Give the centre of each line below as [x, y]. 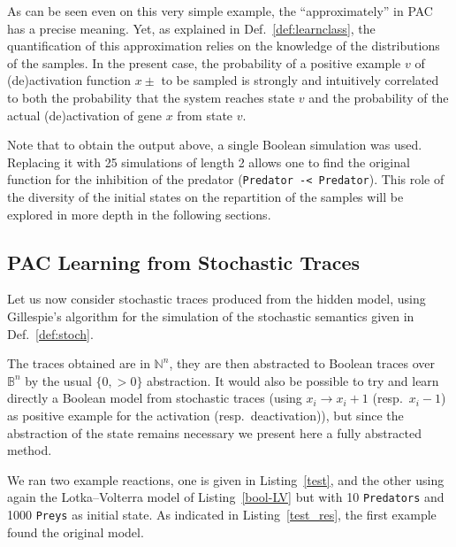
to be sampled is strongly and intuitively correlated [300, 80]
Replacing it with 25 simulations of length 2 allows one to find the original [209, 162]
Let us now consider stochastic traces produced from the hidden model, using [217, 299]
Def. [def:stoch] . [50, 333]
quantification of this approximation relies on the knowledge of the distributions [224, 46]
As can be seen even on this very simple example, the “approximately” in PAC [220, 11]
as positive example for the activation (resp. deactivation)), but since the [205, 415]
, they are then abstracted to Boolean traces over [302, 363]
